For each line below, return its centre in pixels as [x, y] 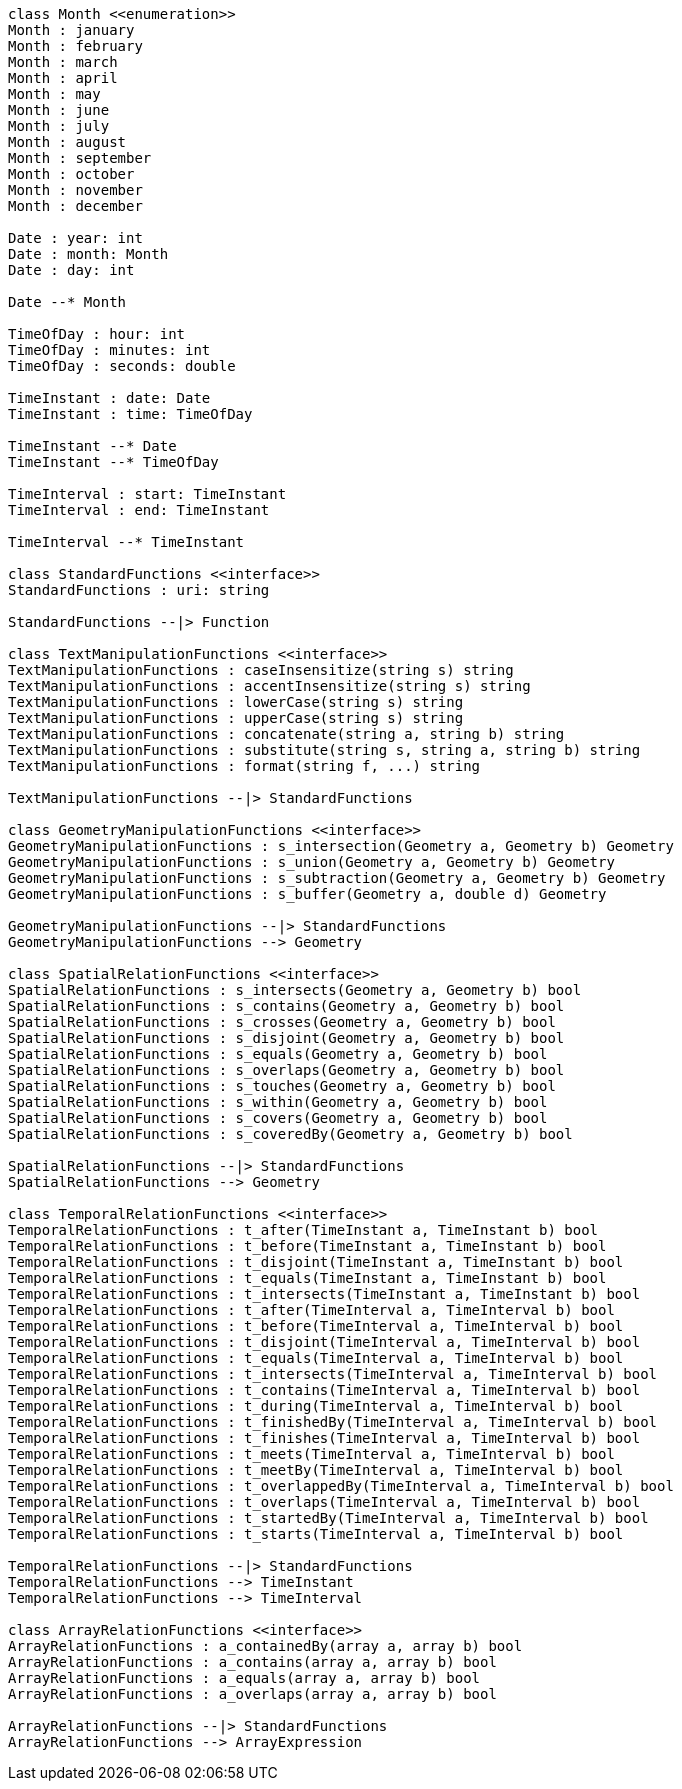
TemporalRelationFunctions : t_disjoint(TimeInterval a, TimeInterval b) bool [324, 1342]
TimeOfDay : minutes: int [109, 350]
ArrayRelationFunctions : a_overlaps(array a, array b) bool [252, 1694]
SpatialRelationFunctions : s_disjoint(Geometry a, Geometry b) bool [286, 1038]
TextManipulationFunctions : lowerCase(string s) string [236, 702]
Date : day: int [71, 270]
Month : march [63, 62]
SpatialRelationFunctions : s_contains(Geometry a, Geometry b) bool [286, 1006]
